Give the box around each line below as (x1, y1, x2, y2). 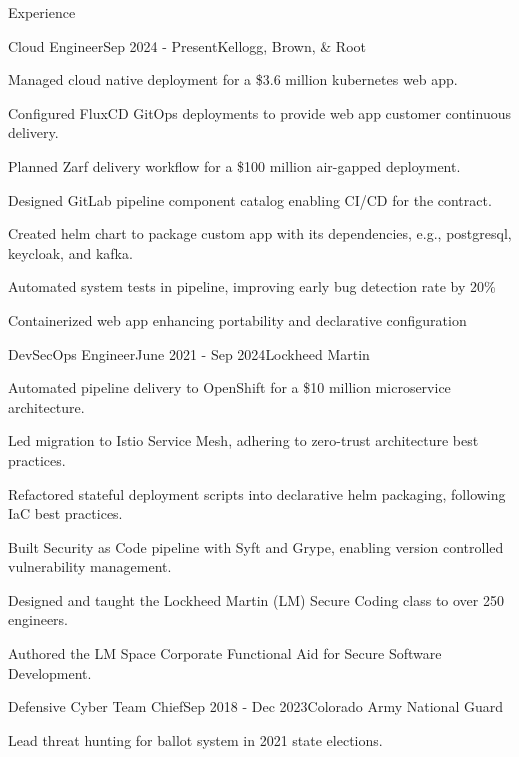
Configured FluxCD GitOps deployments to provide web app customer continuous (8, 102, 511, 123)
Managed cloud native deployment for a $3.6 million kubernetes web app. (8, 69, 458, 90)
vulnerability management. (8, 556, 172, 577)
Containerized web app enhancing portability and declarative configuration (8, 309, 467, 330)
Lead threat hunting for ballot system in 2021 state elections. (8, 729, 383, 750)
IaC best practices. (8, 503, 123, 524)
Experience (8, 2, 76, 22)
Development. (8, 662, 92, 683)
